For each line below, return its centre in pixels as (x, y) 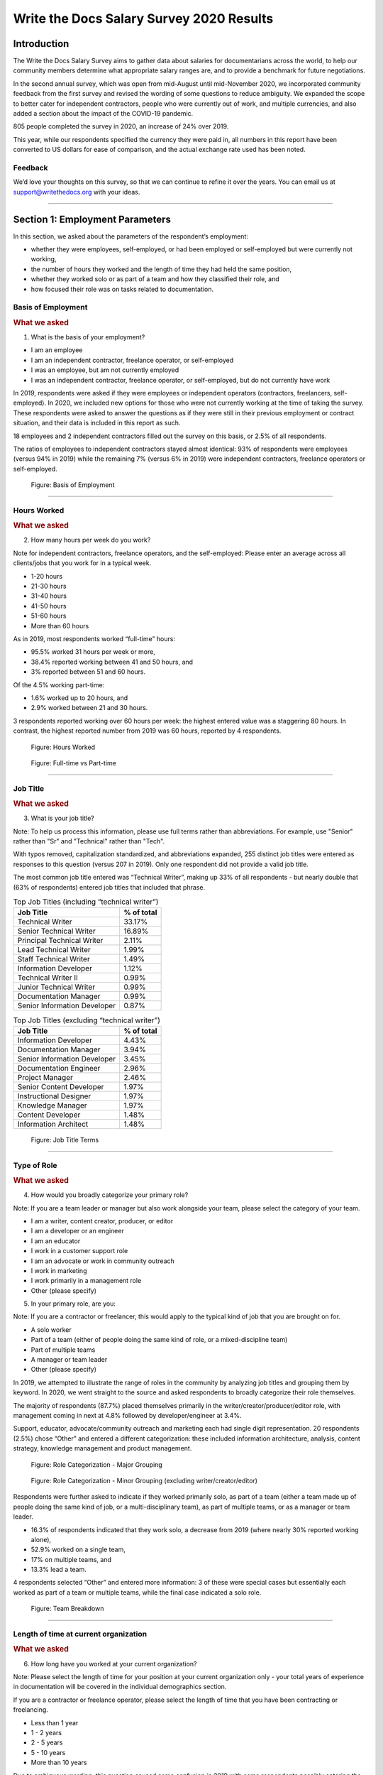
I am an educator (56, 1241)
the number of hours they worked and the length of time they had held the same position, (161, 269)
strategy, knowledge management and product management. (102, 1448)
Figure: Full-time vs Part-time (73, 763)
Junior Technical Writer (56, 987)
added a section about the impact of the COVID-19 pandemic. (103, 114)
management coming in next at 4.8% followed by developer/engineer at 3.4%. (127, 1415)
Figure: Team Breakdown (67, 1609)
